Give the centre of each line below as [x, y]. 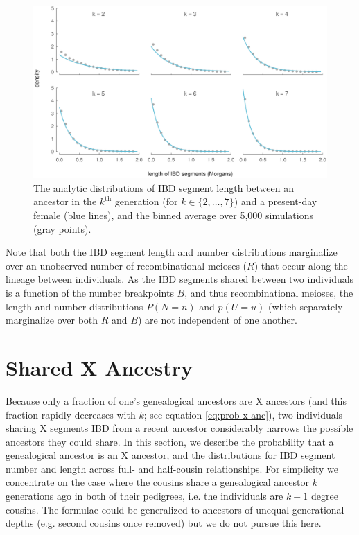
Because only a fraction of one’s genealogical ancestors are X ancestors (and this [176, 400]
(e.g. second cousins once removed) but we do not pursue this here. [179, 523]
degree [324, 496]
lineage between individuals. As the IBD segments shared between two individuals [180, 279]
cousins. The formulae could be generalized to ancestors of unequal [148, 509]
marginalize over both [52, 320]
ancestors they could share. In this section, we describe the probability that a [170, 441]
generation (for [146, 201]
